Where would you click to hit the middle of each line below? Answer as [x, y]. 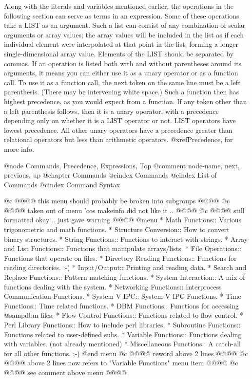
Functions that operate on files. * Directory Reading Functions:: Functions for [120, 258]
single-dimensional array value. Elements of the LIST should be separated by [119, 53]
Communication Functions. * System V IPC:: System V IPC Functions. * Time [123, 296]
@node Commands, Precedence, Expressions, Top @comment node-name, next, [122, 165]
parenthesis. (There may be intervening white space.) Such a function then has [122, 92]
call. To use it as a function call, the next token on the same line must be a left [122, 82]
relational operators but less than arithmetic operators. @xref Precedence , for [118, 139]
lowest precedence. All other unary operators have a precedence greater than [118, 130]
